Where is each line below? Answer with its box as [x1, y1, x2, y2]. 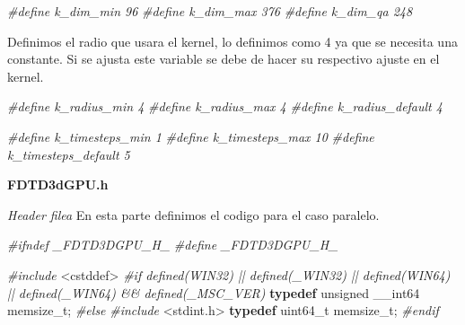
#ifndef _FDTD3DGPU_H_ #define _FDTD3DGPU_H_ [7, 235, 338, 254]
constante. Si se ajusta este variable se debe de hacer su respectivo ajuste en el [7, 49, 440, 68]
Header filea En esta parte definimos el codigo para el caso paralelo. [7, 205, 380, 224]
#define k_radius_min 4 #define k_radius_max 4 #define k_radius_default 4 [7, 97, 443, 116]
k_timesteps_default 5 [7, 145, 130, 163]
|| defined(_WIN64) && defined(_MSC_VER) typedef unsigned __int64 [7, 283, 420, 302]
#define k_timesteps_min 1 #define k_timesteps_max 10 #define [7, 127, 374, 145]
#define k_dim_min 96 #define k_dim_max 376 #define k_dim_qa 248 [7, 2, 413, 20]
